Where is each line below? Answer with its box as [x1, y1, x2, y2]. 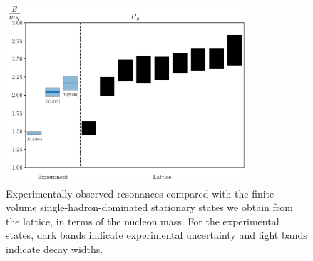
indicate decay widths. [6, 242, 103, 257]
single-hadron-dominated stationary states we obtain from [40, 200, 293, 215]
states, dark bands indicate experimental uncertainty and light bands [6, 227, 307, 242]
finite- [252, 185, 277, 200]
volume [6, 200, 37, 215]
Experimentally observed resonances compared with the [6, 185, 249, 200]
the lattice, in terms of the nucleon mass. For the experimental [6, 213, 279, 228]
